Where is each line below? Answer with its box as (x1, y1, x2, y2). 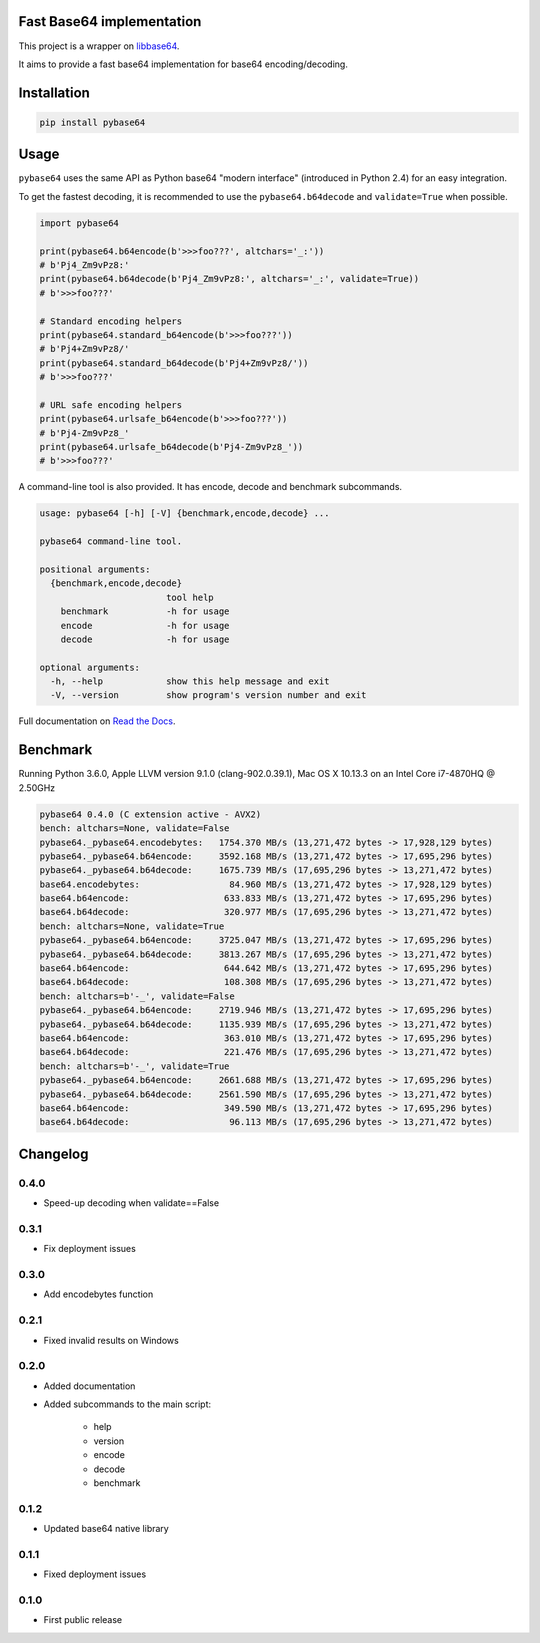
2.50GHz (18, 781, 56, 794)
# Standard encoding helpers (39, 315, 183, 327)
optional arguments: (39, 661, 140, 673)
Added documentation (43, 1380, 136, 1392)
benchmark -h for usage (60, 606, 230, 617)
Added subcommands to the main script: (43, 1398, 212, 1410)
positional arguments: (39, 563, 151, 575)
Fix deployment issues (43, 1243, 137, 1255)
